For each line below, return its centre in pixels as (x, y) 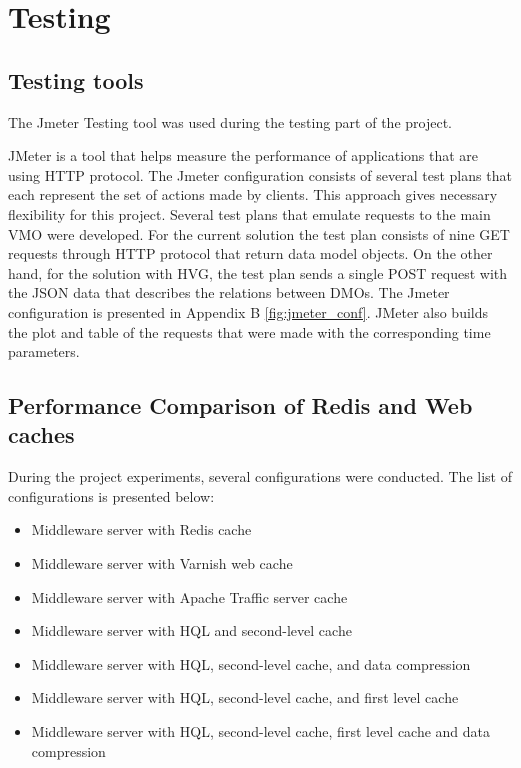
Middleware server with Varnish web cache (162, 563)
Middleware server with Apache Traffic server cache (189, 596)
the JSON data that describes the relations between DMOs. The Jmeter (229, 292)
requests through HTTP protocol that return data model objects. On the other (250, 253)
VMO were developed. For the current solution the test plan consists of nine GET (259, 233)
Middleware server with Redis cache (141, 529)
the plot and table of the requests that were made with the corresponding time (249, 331)
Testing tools (76, 79)
